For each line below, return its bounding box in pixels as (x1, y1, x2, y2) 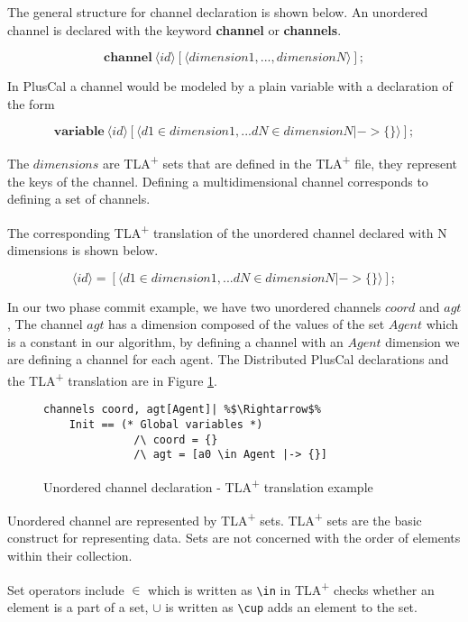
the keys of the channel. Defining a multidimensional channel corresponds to (7, 171, 428, 190)
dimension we (385, 332, 460, 351)
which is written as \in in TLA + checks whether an (148, 577, 435, 599)
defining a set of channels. (7, 189, 151, 208)
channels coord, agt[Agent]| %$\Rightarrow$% (43, 403, 321, 416)
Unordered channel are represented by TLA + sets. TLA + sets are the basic (7, 508, 422, 529)
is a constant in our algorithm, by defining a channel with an (7, 332, 344, 351)
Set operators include (7, 580, 124, 599)
